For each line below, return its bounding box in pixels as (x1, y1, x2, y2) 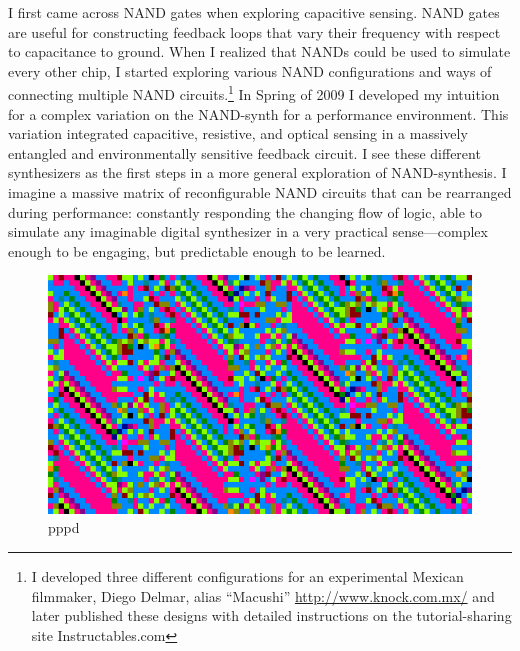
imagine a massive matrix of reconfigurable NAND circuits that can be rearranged (8, 182, 512, 202)
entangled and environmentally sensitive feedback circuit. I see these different (8, 142, 481, 163)
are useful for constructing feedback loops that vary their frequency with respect (8, 21, 501, 42)
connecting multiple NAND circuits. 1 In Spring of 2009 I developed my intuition (8, 81, 500, 105)
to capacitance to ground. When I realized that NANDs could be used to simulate (8, 41, 511, 62)
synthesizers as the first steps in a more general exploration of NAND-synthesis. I (8, 162, 507, 183)
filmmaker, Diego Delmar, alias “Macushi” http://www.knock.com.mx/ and (31, 585, 495, 606)
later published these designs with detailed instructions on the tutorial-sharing (31, 605, 512, 626)
